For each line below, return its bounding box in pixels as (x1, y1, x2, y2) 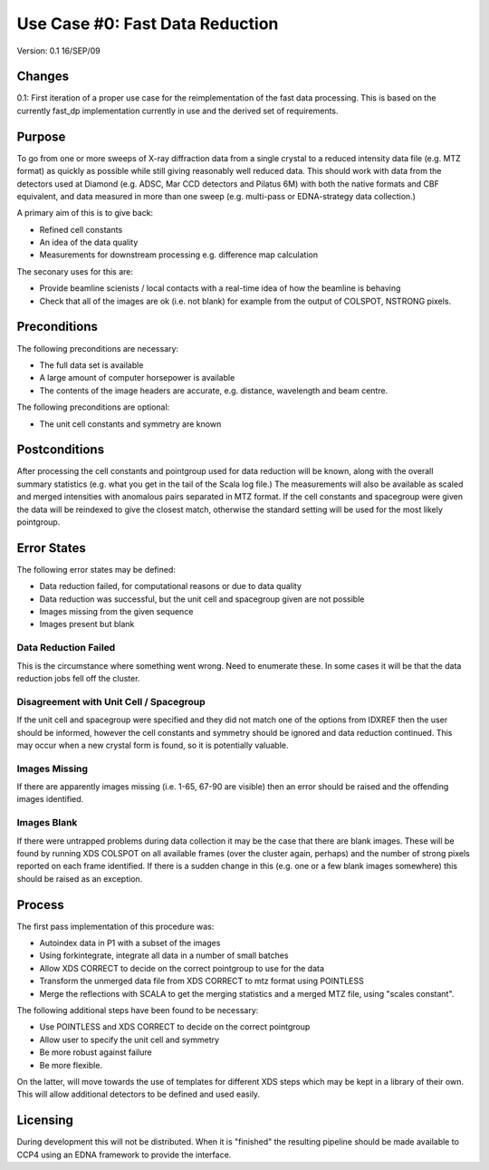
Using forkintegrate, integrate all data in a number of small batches (39, 950, 289, 961)
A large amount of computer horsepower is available (39, 372, 235, 383)
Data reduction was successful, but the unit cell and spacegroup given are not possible (39, 594, 365, 604)
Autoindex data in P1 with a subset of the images (39, 938, 221, 949)
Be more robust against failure (39, 1047, 153, 1058)
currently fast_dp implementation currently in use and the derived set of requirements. (16, 105, 339, 116)
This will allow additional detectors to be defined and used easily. (16, 1088, 261, 1100)
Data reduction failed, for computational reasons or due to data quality (39, 581, 302, 592)
